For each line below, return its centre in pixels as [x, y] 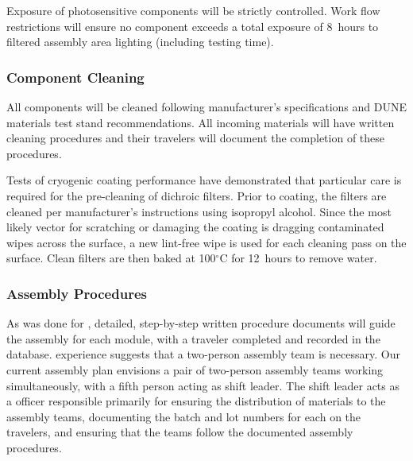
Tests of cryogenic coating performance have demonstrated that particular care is [204, 180]
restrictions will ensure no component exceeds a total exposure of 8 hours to [193, 26]
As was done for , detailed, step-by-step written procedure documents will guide [201, 323]
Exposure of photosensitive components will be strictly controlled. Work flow [193, 10]
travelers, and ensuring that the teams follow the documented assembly [180, 432]
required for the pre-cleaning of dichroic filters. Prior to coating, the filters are [197, 195]
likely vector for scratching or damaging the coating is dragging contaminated [195, 227]
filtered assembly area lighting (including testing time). [140, 42]
